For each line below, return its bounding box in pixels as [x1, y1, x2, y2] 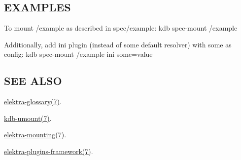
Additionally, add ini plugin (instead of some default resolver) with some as [4, 39, 232, 49]
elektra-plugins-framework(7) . [4, 146, 93, 156]
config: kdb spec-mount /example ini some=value [4, 49, 153, 59]
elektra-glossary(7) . [4, 96, 62, 107]
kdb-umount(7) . [4, 113, 52, 123]
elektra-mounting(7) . [4, 129, 67, 140]
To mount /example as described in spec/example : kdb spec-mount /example [4, 23, 238, 33]
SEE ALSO [4, 73, 62, 88]
